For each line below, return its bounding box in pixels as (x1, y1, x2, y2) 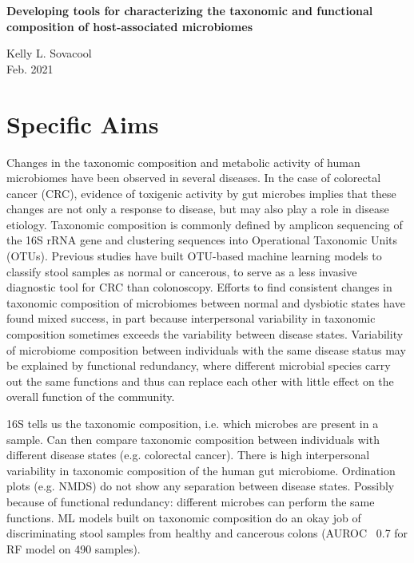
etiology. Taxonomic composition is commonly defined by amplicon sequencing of (6, 216, 403, 232)
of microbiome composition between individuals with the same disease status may (6, 341, 406, 358)
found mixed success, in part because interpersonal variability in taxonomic (6, 310, 376, 327)
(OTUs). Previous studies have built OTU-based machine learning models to (6, 248, 382, 264)
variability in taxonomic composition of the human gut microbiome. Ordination (6, 462, 396, 478)
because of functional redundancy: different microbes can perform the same (6, 493, 375, 509)
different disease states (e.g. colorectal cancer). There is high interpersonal (6, 446, 370, 463)
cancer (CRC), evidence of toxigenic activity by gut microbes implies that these (6, 184, 396, 201)
